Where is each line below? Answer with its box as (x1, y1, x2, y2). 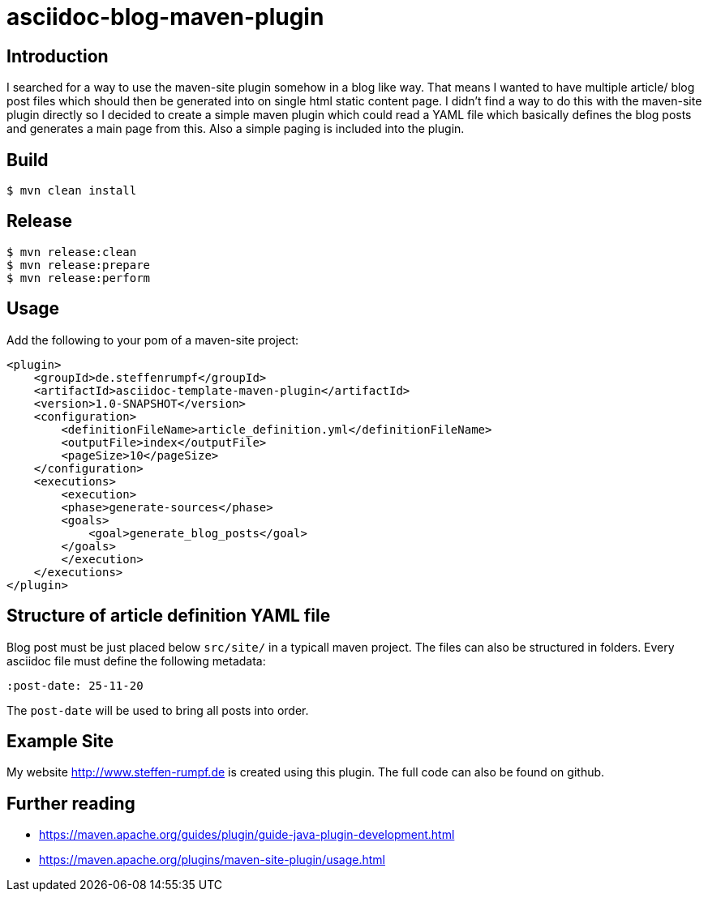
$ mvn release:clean (6, 245, 137, 259)
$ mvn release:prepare (6, 258, 151, 272)
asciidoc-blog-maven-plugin (6, 3, 324, 31)
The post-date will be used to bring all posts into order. (6, 703, 309, 717)
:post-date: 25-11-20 (6, 678, 144, 692)
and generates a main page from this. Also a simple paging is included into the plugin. (6, 122, 465, 136)
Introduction (6, 45, 109, 66)
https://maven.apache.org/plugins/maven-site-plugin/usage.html (39, 853, 385, 867)
